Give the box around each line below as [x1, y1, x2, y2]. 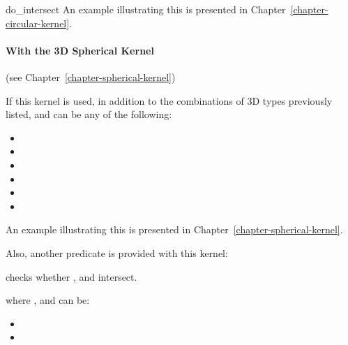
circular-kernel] [6, 15, 70, 30]
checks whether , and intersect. [6, 269, 137, 284]
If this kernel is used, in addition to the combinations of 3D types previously [6, 93, 333, 108]
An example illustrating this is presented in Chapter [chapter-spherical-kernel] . [6, 222, 343, 237]
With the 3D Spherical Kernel [6, 43, 154, 57]
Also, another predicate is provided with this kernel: [6, 245, 228, 260]
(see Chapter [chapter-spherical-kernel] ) [6, 69, 176, 84]
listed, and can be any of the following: [6, 107, 172, 122]
